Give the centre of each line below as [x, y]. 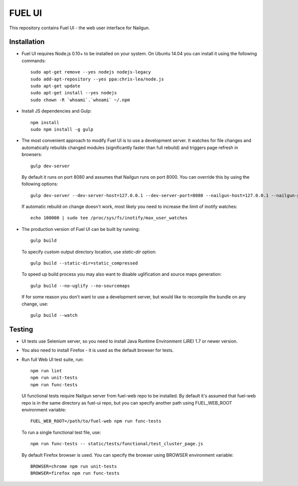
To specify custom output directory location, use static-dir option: [89, 252]
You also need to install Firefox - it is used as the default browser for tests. [98, 350]
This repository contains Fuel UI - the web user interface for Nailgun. [79, 28]
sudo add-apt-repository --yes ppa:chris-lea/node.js [97, 79]
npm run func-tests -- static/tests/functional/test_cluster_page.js [117, 444]
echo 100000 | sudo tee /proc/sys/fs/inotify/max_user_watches [109, 218]
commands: [34, 61]
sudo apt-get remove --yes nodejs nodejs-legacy [91, 72]
